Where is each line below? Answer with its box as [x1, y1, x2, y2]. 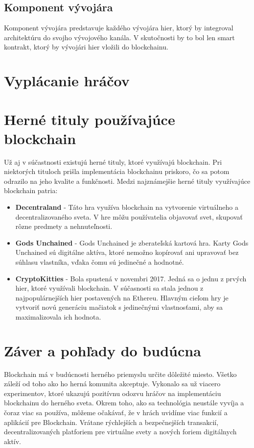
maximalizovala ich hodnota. [15, 311, 101, 322]
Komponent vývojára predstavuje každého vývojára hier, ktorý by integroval [4, 23, 233, 33]
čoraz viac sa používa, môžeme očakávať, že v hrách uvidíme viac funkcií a [4, 407, 228, 418]
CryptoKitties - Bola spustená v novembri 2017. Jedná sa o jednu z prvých [15, 273, 247, 283]
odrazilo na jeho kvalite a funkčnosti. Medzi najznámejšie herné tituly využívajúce [4, 175, 251, 186]
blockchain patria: [4, 185, 58, 196]
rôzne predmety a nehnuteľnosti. [15, 221, 113, 231]
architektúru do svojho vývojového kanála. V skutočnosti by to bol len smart [4, 32, 235, 42]
